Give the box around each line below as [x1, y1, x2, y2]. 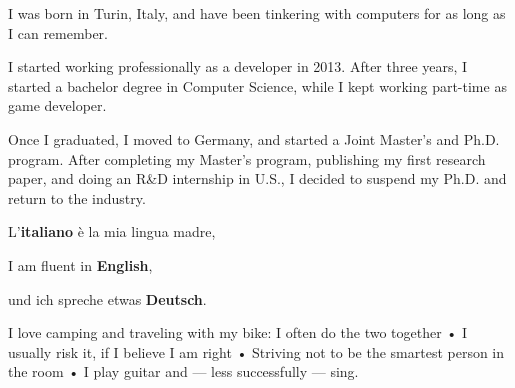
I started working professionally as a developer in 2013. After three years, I [8, 56, 468, 77]
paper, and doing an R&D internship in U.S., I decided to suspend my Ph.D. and [8, 168, 507, 189]
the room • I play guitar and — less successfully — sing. [8, 361, 359, 382]
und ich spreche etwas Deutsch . [8, 288, 207, 309]
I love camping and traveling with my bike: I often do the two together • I [8, 322, 467, 343]
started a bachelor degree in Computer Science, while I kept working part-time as [8, 75, 507, 96]
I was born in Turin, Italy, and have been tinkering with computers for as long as [8, 3, 506, 23]
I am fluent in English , [8, 254, 153, 275]
